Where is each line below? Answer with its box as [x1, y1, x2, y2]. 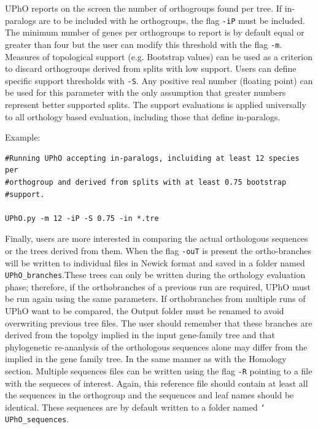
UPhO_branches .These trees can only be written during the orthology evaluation [5, 268, 306, 281]
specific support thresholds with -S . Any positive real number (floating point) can [5, 74, 313, 87]
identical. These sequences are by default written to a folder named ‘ [5, 400, 265, 413]
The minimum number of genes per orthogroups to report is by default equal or [5, 26, 304, 39]
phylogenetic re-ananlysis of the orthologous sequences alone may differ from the [5, 340, 308, 353]
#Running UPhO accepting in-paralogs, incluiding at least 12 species [5, 153, 300, 163]
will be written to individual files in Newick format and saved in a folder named [5, 256, 305, 269]
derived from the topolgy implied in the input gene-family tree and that [5, 328, 275, 341]
